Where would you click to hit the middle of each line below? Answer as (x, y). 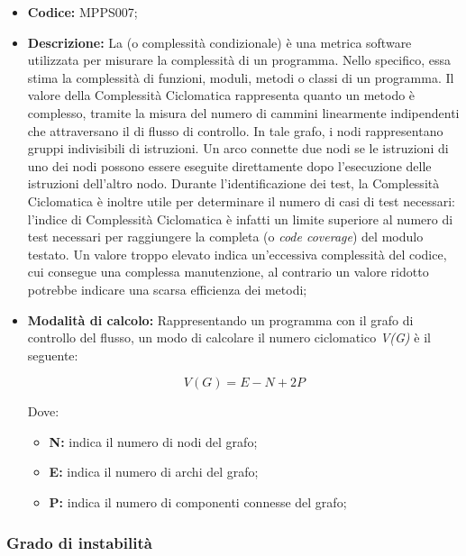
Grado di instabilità (79, 542)
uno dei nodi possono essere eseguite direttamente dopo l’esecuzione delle (229, 165)
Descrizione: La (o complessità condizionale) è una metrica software (219, 42)
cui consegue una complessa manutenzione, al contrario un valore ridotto (228, 272)
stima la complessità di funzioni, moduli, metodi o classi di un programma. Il (241, 77)
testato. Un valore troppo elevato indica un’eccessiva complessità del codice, (237, 254)
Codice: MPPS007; (82, 12)
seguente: (53, 355)
